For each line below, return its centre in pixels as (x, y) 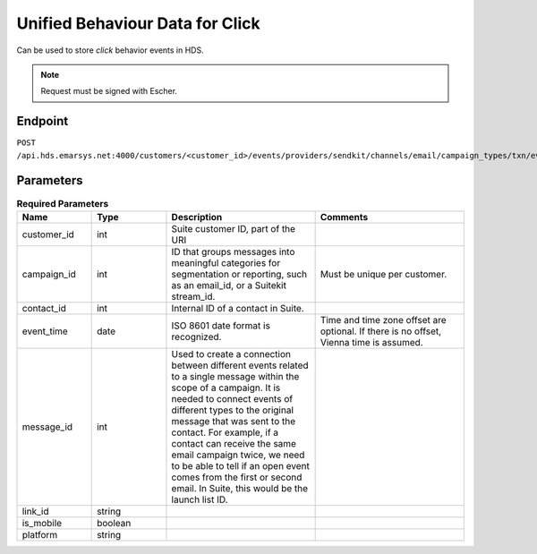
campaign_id (49, 274)
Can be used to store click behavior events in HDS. (111, 50)
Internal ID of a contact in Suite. (238, 308)
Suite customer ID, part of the (233, 228)
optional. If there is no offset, (381, 331)
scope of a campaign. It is (226, 388)
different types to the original (233, 410)
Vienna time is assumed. (372, 342)
